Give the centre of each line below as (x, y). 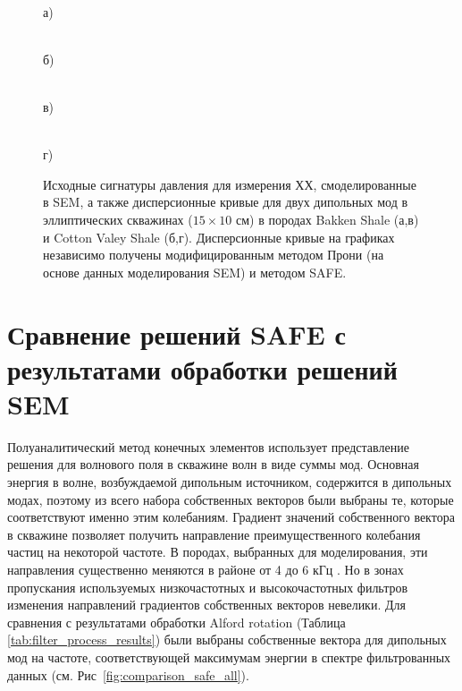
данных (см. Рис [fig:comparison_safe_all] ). (128, 674)
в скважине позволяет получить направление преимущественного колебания (214, 534)
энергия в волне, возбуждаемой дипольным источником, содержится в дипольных (230, 482)
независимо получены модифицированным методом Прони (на (214, 255)
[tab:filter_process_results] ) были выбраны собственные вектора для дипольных (227, 640)
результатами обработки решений (202, 368)
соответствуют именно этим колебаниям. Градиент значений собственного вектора (231, 517)
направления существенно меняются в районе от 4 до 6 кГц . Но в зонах (206, 569)
